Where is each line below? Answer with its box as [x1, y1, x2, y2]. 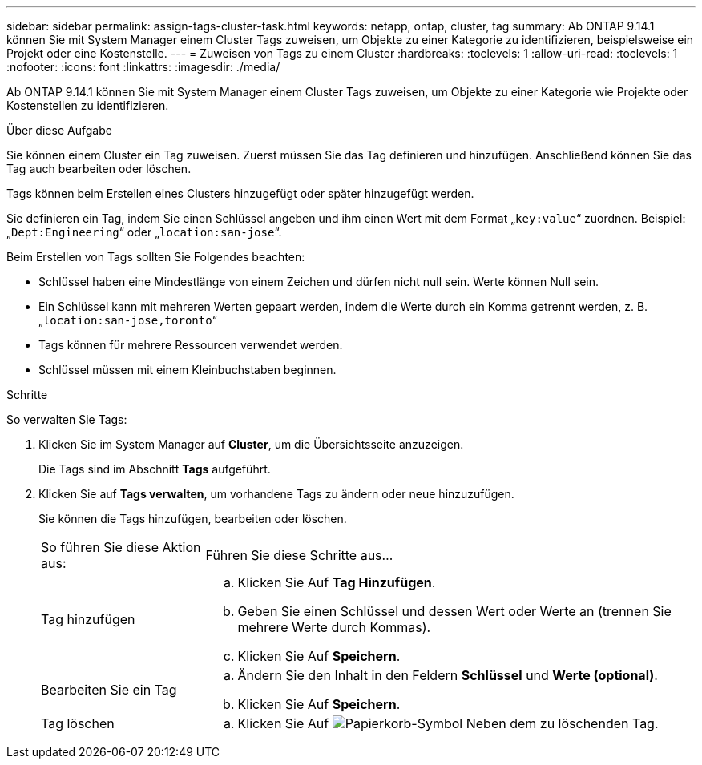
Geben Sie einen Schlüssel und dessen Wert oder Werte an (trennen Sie [237, 603, 672, 619]
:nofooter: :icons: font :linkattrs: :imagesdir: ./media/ [6, 60, 280, 74]
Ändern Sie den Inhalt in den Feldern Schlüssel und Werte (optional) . [237, 667, 658, 683]
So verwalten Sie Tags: [6, 413, 127, 426]
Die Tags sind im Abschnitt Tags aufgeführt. [38, 462, 271, 476]
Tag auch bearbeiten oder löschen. [6, 162, 192, 175]
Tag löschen [41, 715, 115, 731]
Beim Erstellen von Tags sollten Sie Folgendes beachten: [6, 250, 305, 264]
